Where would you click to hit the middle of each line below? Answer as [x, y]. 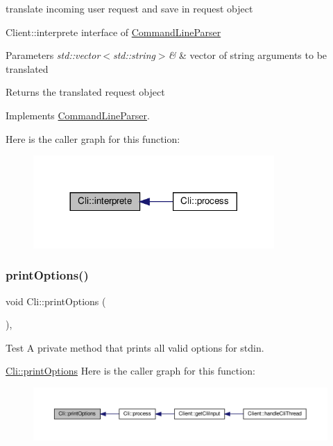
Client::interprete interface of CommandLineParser [113, 32]
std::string [134, 55]
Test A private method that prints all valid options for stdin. [135, 347]
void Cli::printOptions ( [56, 301]
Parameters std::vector [53, 55]
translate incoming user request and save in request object [129, 8]
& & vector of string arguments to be [248, 55]
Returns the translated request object [85, 92]
